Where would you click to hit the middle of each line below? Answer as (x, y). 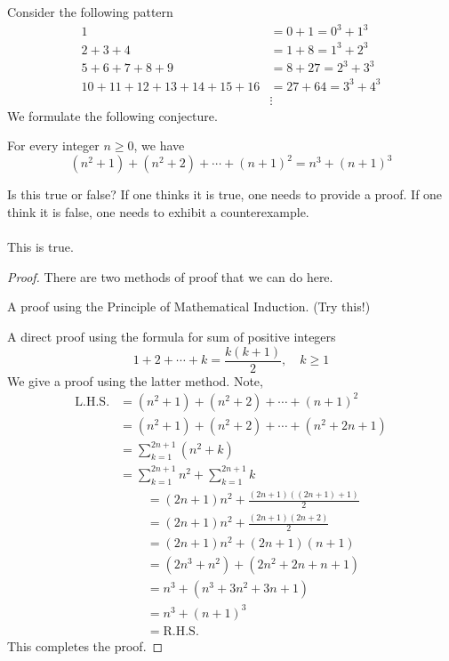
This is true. (40, 247)
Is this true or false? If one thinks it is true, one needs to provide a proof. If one (225, 194)
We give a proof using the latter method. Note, (135, 380)
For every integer (53, 145)
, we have (159, 145)
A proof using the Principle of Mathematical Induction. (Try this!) (189, 306)
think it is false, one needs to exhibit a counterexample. (158, 212)
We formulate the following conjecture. (112, 115)
